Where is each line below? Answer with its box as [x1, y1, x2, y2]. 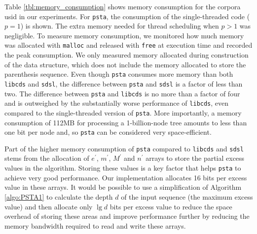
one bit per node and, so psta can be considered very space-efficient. [4, 127, 212, 137]
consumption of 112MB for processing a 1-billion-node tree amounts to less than [4, 117, 247, 127]
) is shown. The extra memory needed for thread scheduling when [20, 21, 219, 31]
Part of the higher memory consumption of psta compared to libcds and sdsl [4, 143, 244, 153]
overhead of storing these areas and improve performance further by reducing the [4, 211, 250, 221]
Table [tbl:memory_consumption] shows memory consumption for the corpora [4, 1, 241, 11]
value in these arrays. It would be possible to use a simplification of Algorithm [4, 182, 242, 192]
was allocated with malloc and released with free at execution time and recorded [4, 40, 253, 50]
